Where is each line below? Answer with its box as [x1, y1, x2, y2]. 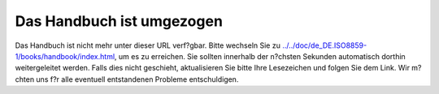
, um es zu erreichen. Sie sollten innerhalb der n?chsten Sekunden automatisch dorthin [114, 51, 406, 61]
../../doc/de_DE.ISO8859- [281, 41, 367, 50]
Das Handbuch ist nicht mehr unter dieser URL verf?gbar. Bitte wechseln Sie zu [15, 41, 280, 50]
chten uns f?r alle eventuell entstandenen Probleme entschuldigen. [15, 74, 239, 84]
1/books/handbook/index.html [15, 51, 115, 61]
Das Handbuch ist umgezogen [15, 12, 224, 30]
